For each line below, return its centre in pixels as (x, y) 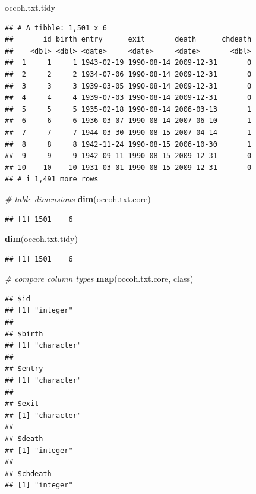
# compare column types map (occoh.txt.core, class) (99, 279)
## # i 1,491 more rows (52, 179)
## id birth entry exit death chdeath (128, 40)
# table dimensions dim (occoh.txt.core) (78, 198)
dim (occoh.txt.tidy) (41, 239)
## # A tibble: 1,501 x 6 (56, 28)
